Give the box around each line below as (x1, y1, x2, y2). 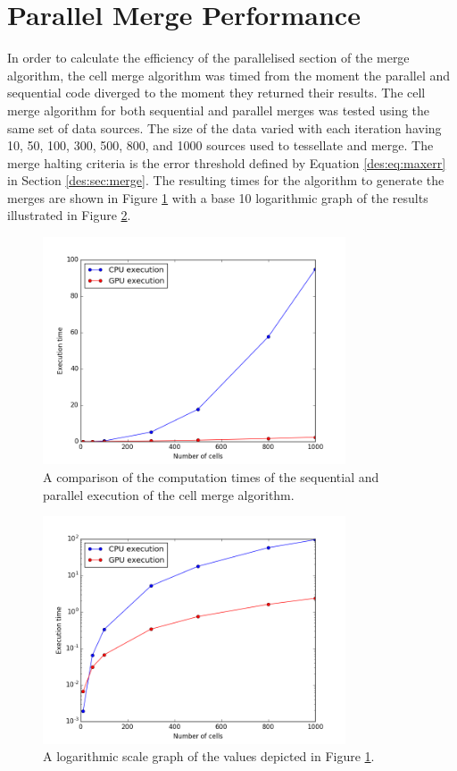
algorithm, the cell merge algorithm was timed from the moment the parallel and (7, 65, 451, 84)
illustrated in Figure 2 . (7, 206, 131, 225)
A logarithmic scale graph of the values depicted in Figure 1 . (43, 747, 375, 766)
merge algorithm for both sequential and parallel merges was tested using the (7, 100, 430, 119)
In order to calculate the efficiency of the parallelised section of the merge (7, 48, 410, 67)
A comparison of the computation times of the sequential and (43, 468, 379, 487)
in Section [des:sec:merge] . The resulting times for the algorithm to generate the (7, 171, 445, 190)
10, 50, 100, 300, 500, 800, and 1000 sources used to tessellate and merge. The (7, 136, 434, 155)
